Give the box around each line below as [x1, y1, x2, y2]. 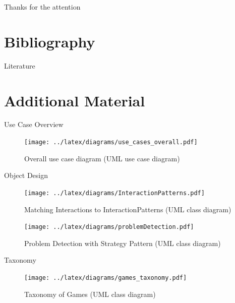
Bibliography [4, 31, 95, 51]
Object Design [4, 170, 48, 180]
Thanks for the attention [4, 2, 81, 12]
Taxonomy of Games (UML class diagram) [24, 288, 156, 299]
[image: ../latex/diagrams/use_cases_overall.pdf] [24, 139, 198, 146]
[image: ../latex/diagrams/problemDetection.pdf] [24, 223, 194, 231]
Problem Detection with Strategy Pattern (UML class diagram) [24, 237, 221, 248]
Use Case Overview [4, 119, 64, 130]
